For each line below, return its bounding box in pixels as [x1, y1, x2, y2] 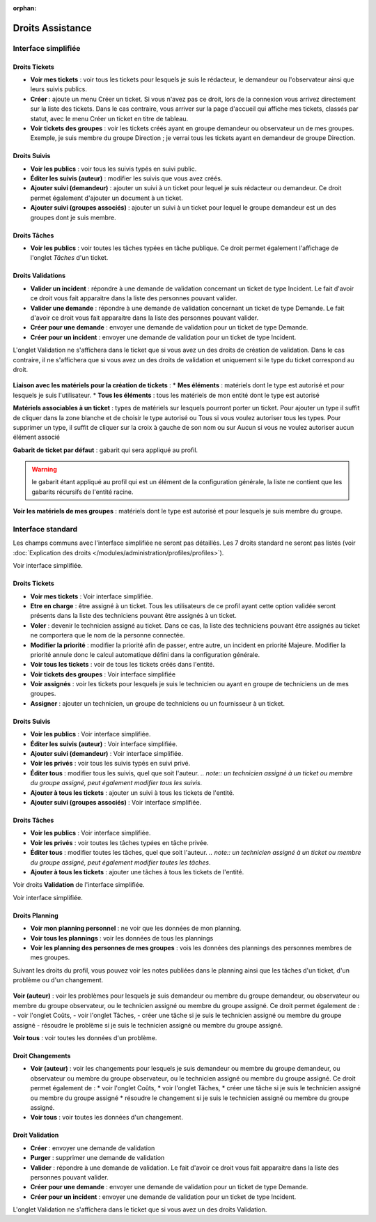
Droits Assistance [13, 22, 92, 34]
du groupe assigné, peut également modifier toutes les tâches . [30, 858, 211, 867]
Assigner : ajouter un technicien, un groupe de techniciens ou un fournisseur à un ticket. [30, 699, 285, 707]
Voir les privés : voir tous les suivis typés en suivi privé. [30, 759, 191, 768]
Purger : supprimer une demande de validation [30, 1154, 165, 1162]
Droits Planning [13, 911, 58, 920]
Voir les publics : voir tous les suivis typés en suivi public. [30, 164, 197, 173]
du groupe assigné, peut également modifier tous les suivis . [30, 779, 203, 787]
